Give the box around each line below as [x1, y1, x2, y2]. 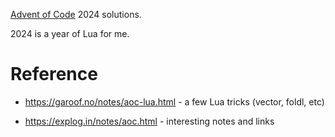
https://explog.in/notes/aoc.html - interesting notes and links [24, 115, 275, 127]
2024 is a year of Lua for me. [10, 28, 130, 39]
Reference [10, 63, 98, 86]
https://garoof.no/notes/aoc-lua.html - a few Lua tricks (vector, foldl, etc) [24, 95, 325, 108]
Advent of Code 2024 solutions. [10, 9, 142, 20]
